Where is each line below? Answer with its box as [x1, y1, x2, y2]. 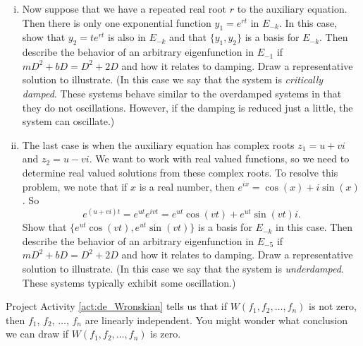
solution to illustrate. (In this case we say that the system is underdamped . [22, 261, 344, 275]
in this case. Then [276, 220, 353, 234]
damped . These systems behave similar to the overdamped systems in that [22, 85, 342, 100]
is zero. [150, 326, 181, 341]
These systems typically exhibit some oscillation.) [22, 275, 236, 290]
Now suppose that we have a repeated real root [22, 1, 226, 16]
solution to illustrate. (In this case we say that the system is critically [22, 72, 324, 87]
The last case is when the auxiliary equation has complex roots [22, 137, 295, 152]
